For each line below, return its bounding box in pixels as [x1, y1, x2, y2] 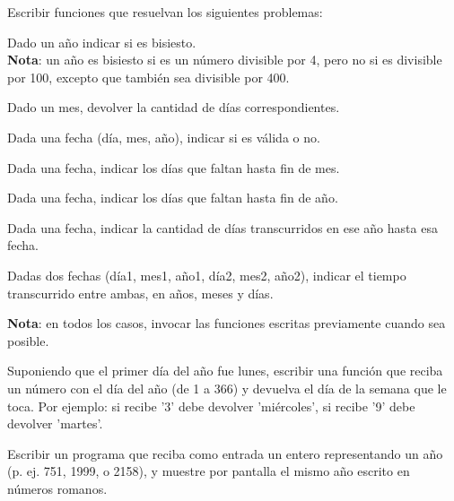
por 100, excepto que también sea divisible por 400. [7, 67, 290, 86]
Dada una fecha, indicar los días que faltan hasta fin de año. [7, 188, 338, 207]
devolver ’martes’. [7, 414, 103, 433]
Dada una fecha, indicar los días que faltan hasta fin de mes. [7, 158, 340, 177]
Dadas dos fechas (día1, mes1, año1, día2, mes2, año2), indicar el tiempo [7, 265, 406, 284]
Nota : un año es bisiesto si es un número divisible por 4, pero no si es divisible [7, 50, 442, 69]
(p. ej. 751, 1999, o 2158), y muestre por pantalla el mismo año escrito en [7, 462, 410, 480]
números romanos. [7, 479, 108, 497]
